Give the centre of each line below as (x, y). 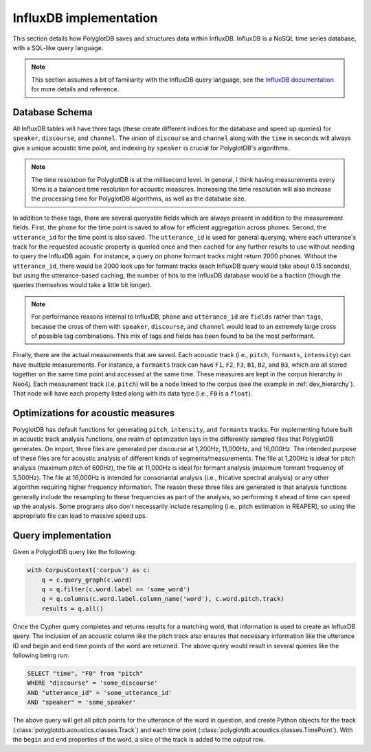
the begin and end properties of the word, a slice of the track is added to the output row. (139, 739)
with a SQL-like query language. (58, 47)
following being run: (41, 655)
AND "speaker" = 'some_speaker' (82, 703)
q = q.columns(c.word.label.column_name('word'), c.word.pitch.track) (163, 599)
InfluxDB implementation (85, 18)
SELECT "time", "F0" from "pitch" (85, 674)
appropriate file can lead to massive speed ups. (80, 516)
